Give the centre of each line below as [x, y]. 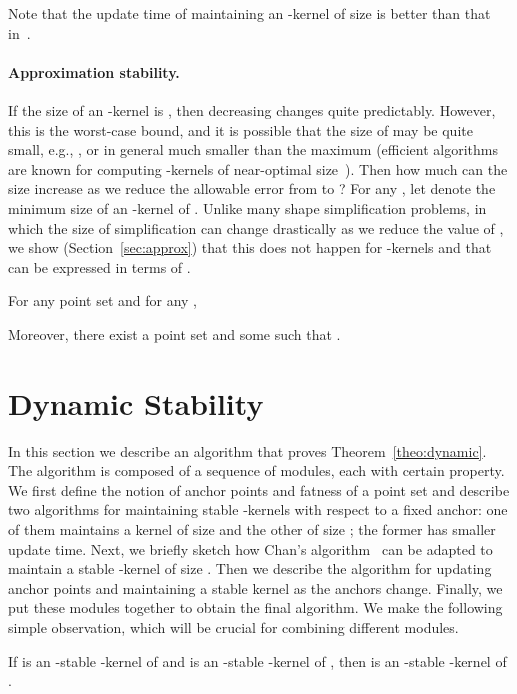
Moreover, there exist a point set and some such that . [174, 333]
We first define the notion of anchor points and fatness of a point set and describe [259, 489]
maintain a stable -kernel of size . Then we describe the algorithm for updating [250, 568]
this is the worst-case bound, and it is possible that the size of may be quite [240, 129]
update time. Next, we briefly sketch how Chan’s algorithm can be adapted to [250, 548]
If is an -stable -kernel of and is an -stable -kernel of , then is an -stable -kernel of [257, 660]
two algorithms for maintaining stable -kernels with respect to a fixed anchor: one [258, 509]
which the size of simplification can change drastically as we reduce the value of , [256, 227]
